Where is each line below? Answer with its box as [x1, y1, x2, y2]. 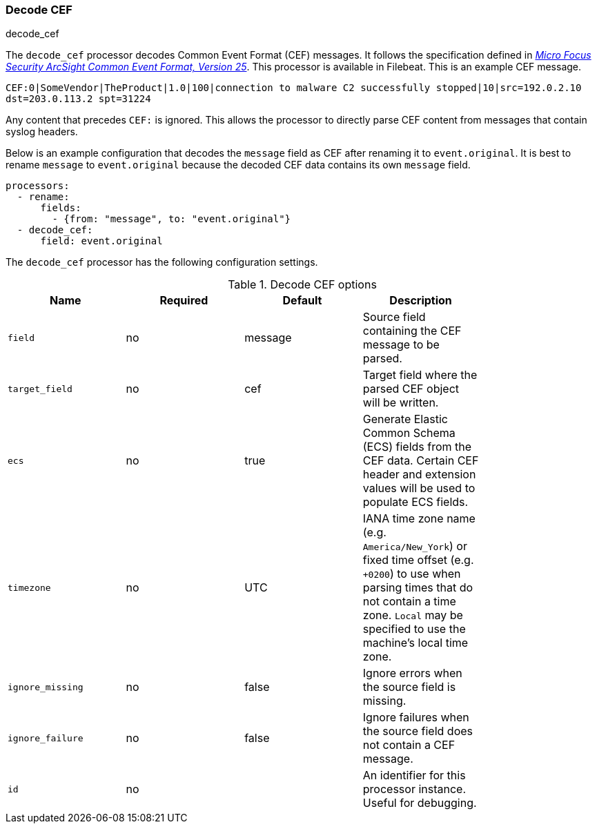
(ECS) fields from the [362, 440, 472, 454]
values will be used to [362, 481, 476, 496]
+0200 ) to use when [362, 567, 461, 581]
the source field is [362, 680, 456, 694]
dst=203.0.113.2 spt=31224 [6, 93, 151, 105]
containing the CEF [362, 324, 462, 338]
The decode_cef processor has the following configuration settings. [6, 256, 318, 269]
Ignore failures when [362, 710, 469, 725]
